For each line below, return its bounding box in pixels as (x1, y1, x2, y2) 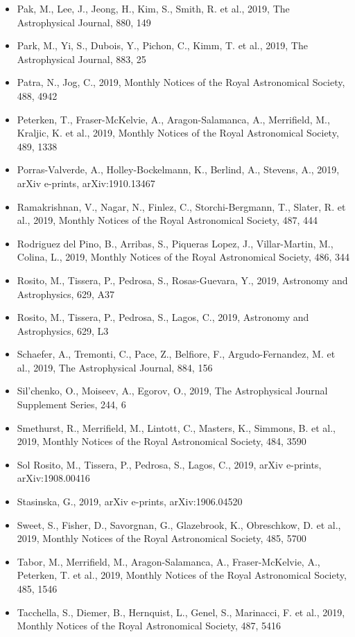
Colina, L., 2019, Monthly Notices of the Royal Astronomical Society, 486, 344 (17, 250, 350, 264)
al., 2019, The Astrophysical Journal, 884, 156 (17, 360, 213, 374)
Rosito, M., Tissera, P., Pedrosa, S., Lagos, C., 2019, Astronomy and (17, 310, 309, 324)
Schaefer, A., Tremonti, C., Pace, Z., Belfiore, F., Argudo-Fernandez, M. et (17, 347, 336, 361)
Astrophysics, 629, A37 (17, 286, 115, 301)
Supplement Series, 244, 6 (17, 397, 126, 412)
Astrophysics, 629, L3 (17, 323, 109, 338)
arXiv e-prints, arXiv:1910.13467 (17, 175, 155, 190)
